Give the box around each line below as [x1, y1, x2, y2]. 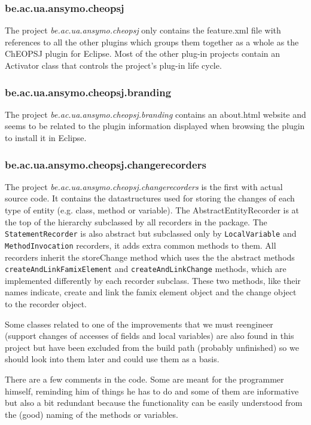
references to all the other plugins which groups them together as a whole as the [5, 35, 299, 48]
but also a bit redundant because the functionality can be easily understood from [5, 396, 303, 409]
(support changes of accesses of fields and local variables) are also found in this [5, 329, 294, 342]
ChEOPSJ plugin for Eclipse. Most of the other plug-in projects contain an [5, 47, 280, 60]
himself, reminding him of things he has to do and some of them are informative [5, 384, 299, 397]
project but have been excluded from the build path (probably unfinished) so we [5, 341, 299, 353]
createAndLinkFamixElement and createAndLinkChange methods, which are [5, 262, 286, 275]
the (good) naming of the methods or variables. [5, 408, 178, 420]
